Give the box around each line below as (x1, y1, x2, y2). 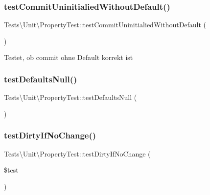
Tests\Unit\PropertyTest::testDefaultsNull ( (4, 92, 137, 102)
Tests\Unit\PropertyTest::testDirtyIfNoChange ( (4, 148, 151, 158)
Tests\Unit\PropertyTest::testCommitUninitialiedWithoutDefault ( (4, 19, 207, 30)
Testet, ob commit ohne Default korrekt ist (4, 52, 133, 62)
